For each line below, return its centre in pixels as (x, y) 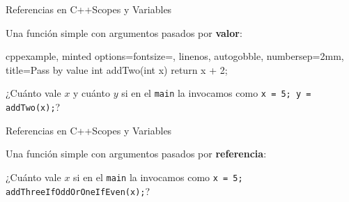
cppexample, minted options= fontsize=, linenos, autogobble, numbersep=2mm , (175, 56)
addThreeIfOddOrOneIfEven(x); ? (78, 191)
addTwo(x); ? (33, 107)
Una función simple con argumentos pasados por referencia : (136, 154)
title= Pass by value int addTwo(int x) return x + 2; (117, 69)
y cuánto (92, 93)
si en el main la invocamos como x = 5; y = (216, 93)
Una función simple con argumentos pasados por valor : (124, 32)
